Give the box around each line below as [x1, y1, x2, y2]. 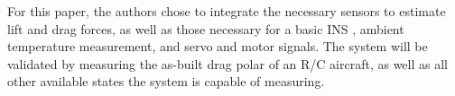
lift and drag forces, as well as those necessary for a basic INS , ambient [7, 19, 404, 38]
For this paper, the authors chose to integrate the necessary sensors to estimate [7, 2, 446, 20]
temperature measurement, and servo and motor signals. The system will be [7, 37, 428, 56]
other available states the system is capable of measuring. [7, 72, 325, 91]
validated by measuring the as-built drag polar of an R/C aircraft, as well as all [7, 54, 448, 73]
